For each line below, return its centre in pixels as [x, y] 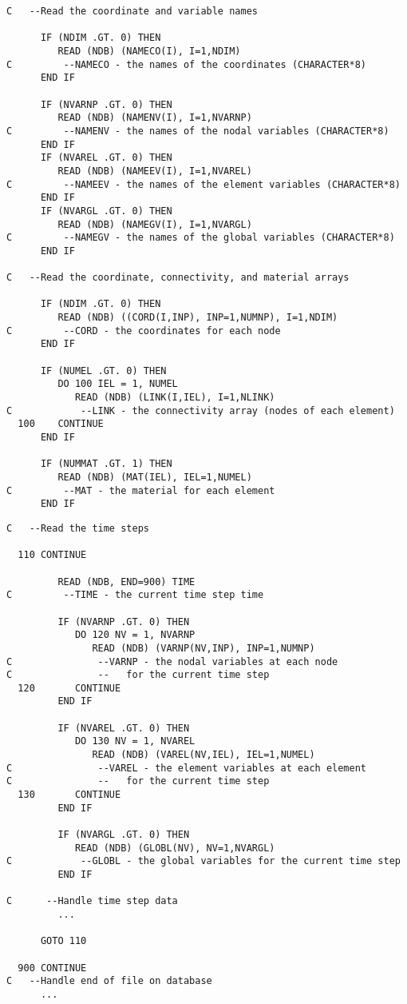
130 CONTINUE [69, 795]
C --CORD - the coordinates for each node [144, 331]
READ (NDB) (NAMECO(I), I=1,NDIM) [149, 51]
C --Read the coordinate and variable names [132, 11]
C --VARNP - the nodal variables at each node [172, 661]
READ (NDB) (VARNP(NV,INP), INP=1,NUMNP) [203, 648]
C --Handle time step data [92, 901]
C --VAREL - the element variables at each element [187, 768]
